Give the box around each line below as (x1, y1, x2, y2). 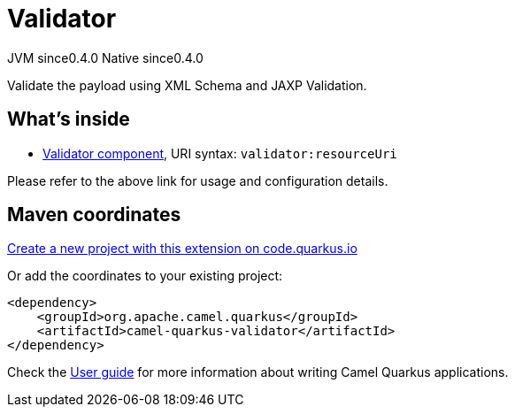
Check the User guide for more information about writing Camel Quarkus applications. (7, 364, 509, 380)
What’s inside (7, 108, 130, 131)
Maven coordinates (7, 203, 181, 226)
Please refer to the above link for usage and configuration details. (7, 172, 388, 188)
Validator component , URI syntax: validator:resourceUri (42, 145, 397, 161)
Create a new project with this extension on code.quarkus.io (7, 241, 357, 257)
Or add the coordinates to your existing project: (7, 268, 283, 284)
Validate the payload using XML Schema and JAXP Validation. (7, 77, 367, 93)
